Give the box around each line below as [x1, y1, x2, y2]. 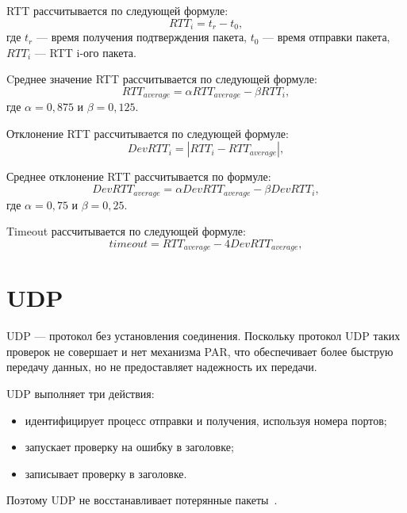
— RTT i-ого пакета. [34, 44, 136, 60]
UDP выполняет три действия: [6, 385, 155, 402]
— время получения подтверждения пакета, [36, 29, 247, 45]
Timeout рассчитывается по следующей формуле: [6, 223, 246, 239]
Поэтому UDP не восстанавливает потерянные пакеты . [6, 492, 278, 508]
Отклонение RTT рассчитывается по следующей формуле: [6, 124, 289, 141]
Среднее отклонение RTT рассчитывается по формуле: [6, 168, 271, 185]
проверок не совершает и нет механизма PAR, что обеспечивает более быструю [6, 343, 394, 359]
